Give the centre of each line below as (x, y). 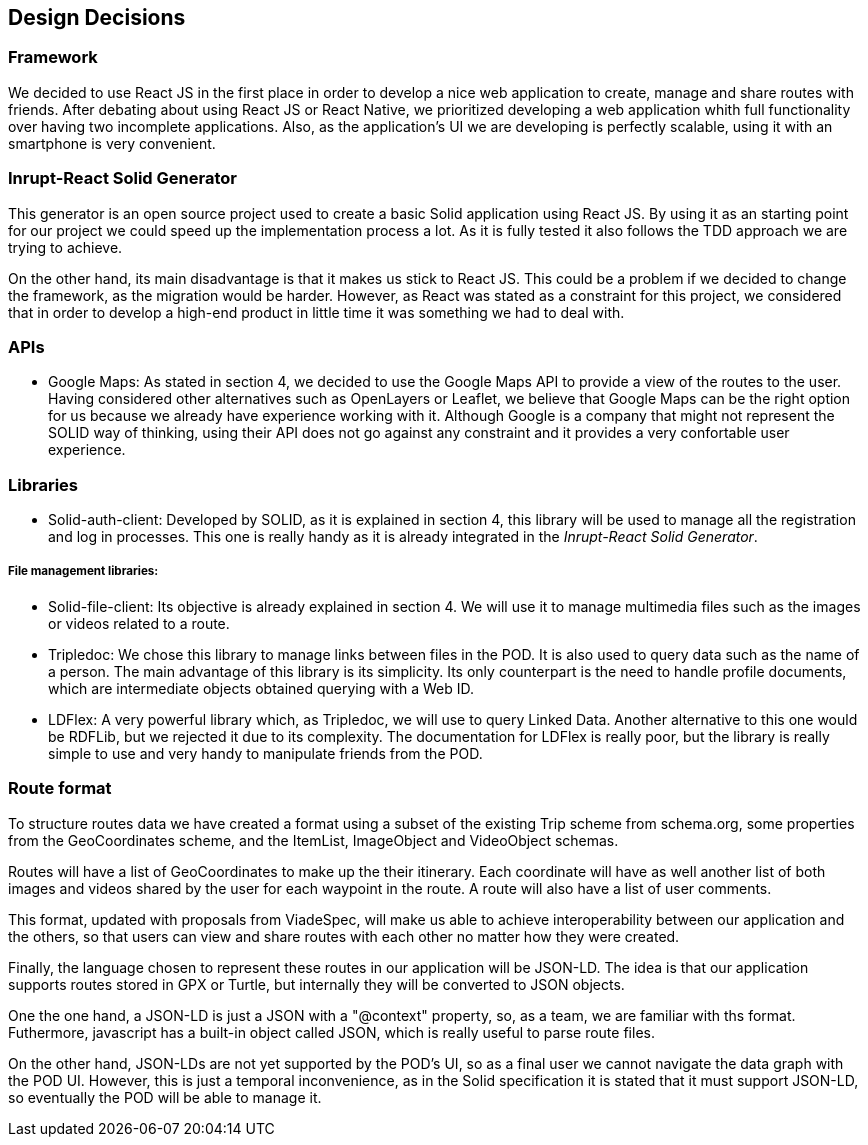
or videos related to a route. (139, 623)
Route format (60, 788)
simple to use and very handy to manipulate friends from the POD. (265, 753)
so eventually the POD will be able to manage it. (165, 1097)
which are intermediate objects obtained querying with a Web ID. (261, 688)
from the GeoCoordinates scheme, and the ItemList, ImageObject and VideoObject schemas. (313, 840)
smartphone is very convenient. (112, 143)
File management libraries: (83, 571)
